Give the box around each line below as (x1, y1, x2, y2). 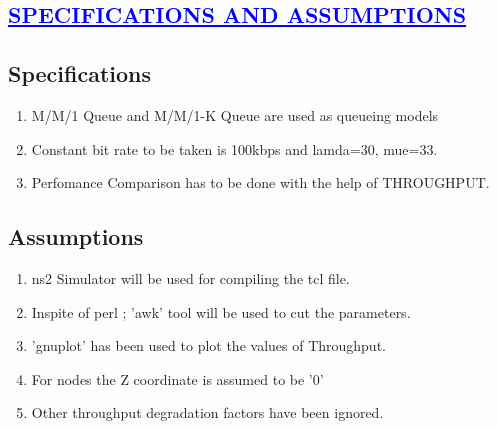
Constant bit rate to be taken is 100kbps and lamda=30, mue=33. (31, 138, 438, 159)
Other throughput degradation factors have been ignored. (31, 402, 384, 423)
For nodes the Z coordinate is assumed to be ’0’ (31, 368, 324, 389)
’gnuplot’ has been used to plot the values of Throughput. (31, 335, 386, 356)
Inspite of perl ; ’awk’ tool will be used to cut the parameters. (31, 301, 411, 322)
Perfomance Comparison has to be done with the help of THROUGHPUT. (31, 172, 490, 193)
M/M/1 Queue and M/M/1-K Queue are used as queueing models (31, 104, 439, 125)
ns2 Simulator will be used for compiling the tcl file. (31, 267, 350, 288)
